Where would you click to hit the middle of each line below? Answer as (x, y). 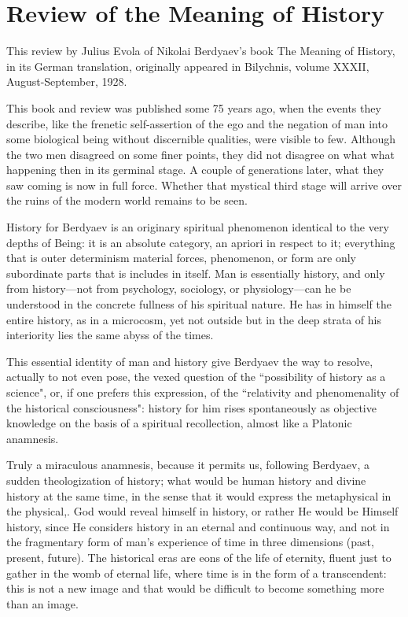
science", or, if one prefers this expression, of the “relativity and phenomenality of (203, 392)
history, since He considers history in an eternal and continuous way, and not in (198, 526)
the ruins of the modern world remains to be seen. (127, 200)
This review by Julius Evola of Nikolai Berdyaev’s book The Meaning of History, (201, 51)
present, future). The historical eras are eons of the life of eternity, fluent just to (199, 557)
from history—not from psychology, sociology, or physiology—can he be (179, 288)
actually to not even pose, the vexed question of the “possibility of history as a (196, 377)
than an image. (42, 603)
